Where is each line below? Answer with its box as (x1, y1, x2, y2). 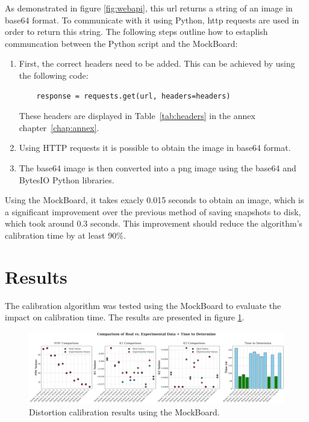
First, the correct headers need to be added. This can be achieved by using (19, 57, 295, 70)
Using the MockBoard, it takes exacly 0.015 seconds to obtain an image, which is (5, 194, 304, 206)
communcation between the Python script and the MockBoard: (5, 37, 238, 49)
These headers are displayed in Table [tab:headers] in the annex (19, 109, 255, 122)
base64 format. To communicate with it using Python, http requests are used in (5, 13, 299, 26)
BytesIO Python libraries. (19, 173, 114, 186)
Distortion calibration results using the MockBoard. (29, 406, 220, 418)
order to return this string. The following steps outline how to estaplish (5, 25, 268, 38)
